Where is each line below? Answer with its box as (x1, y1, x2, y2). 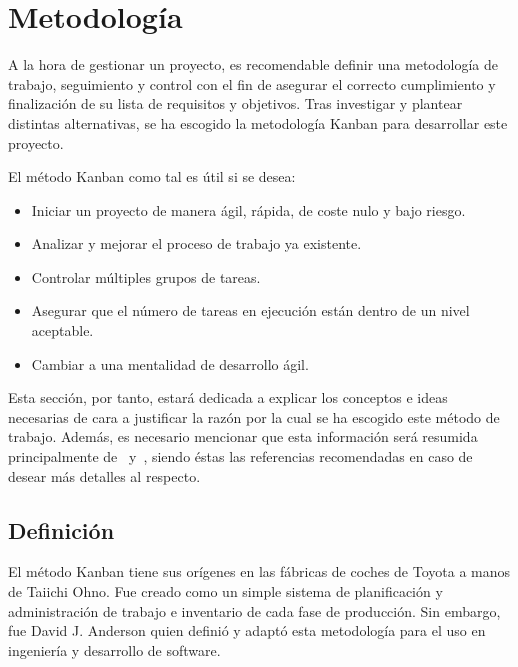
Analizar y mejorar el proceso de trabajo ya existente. (31, 233, 362, 254)
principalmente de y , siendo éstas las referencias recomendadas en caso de (8, 446, 473, 467)
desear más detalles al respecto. (8, 465, 201, 486)
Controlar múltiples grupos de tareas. (31, 266, 261, 287)
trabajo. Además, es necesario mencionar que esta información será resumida (8, 426, 478, 447)
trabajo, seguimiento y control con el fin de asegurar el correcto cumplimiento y (8, 73, 496, 94)
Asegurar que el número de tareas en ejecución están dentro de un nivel (31, 300, 470, 321)
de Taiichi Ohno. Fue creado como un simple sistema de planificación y (8, 581, 443, 602)
